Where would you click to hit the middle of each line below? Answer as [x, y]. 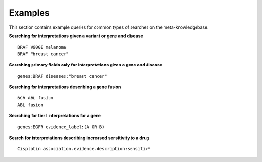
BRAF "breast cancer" [43, 54]
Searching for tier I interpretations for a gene [55, 116]
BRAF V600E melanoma [42, 47]
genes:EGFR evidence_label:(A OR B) [61, 127]
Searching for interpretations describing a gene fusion [65, 87]
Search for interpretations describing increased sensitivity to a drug [79, 138]
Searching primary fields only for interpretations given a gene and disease [86, 65]
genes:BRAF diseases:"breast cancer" [63, 76]
